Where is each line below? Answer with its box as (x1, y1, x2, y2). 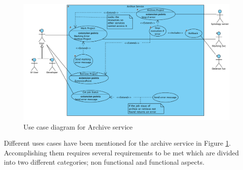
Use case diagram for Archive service (23, 121, 133, 132)
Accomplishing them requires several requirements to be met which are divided (4, 147, 239, 157)
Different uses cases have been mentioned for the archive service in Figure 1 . (4, 138, 231, 148)
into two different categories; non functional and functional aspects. (4, 157, 205, 167)
